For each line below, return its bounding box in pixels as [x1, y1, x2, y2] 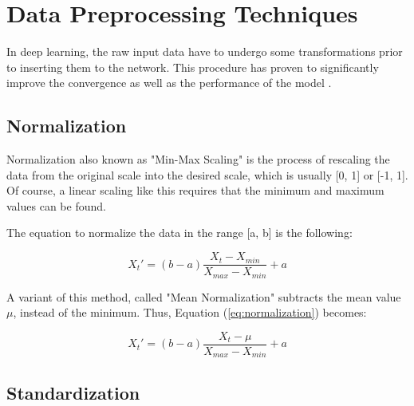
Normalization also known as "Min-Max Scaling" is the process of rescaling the [6, 151, 390, 168]
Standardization [6, 380, 140, 404]
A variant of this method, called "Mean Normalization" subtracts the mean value [6, 288, 401, 305]
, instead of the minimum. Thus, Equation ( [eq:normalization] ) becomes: [13, 304, 367, 321]
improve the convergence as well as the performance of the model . [6, 74, 332, 91]
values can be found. [6, 197, 106, 214]
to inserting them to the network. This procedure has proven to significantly [6, 58, 379, 75]
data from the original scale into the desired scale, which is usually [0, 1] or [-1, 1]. [6, 166, 408, 183]
